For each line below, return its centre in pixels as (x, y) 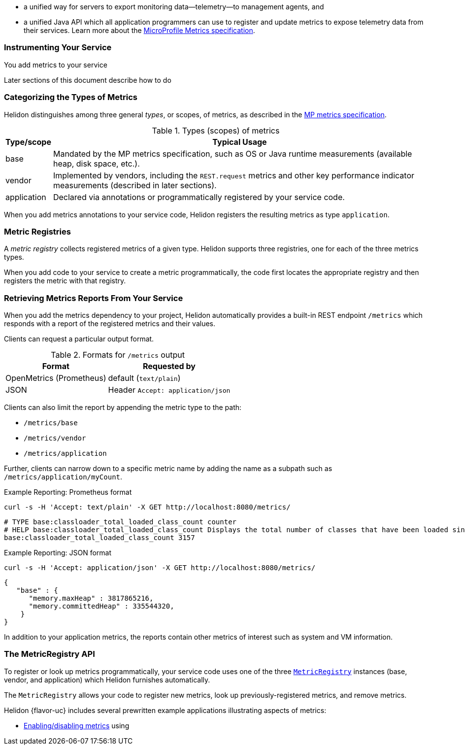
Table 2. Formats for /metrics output (118, 355)
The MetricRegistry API (50, 654)
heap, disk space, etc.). (96, 163)
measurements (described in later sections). (135, 185)
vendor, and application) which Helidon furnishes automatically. (107, 680)
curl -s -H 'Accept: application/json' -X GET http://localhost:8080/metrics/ (160, 568)
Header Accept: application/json (169, 390)
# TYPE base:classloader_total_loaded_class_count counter (120, 522)
